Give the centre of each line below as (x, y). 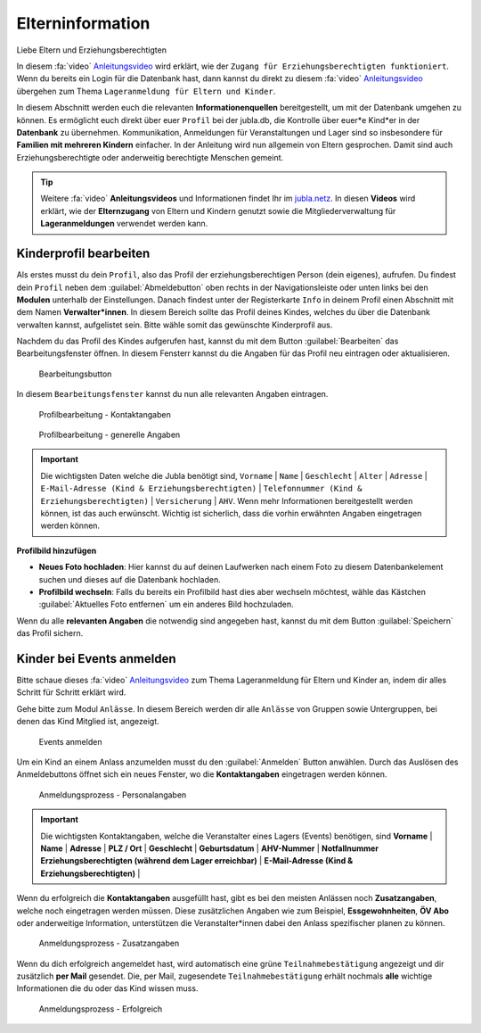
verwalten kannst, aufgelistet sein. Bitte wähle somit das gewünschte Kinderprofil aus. (175, 325)
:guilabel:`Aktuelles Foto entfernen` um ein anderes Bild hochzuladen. (166, 604)
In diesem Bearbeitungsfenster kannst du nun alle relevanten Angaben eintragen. (172, 394)
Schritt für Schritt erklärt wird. (71, 692)
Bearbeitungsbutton (75, 374)
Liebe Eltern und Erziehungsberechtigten (91, 50)
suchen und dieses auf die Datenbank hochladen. (130, 579)
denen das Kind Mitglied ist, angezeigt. (88, 722)
